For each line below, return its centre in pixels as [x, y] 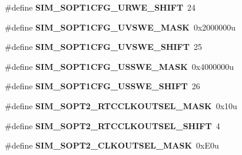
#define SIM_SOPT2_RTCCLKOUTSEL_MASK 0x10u [121, 105]
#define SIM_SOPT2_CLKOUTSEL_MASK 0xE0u [112, 145]
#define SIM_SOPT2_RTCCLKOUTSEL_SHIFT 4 [112, 125]
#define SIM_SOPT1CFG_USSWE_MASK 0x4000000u [119, 66]
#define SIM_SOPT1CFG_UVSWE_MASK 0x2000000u [120, 27]
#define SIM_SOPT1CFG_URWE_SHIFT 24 [100, 7]
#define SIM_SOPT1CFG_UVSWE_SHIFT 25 [103, 47]
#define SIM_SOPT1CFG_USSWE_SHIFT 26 [102, 86]
